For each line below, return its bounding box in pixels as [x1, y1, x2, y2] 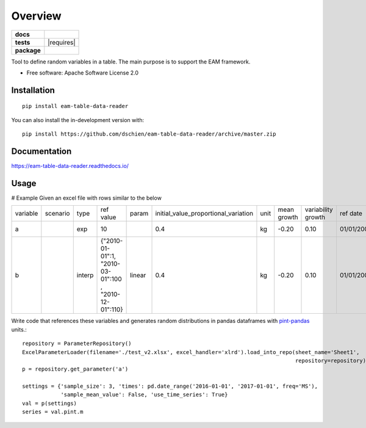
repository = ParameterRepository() [22, 340, 132, 347]
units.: [11, 325, 27, 333]
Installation [11, 85, 55, 95]
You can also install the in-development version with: [11, 116, 145, 123]
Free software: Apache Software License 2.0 [26, 69, 139, 76]
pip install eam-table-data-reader [22, 103, 129, 110]
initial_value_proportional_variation [155, 209, 253, 218]
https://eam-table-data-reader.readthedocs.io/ [11, 162, 129, 170]
